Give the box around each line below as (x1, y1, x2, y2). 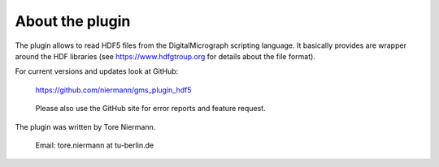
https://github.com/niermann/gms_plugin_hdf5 (35, 85, 192, 95)
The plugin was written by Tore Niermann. (15, 122, 156, 131)
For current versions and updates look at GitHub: (15, 66, 179, 76)
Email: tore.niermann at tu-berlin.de (35, 140, 154, 150)
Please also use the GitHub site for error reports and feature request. (35, 104, 266, 113)
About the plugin (15, 12, 131, 30)
